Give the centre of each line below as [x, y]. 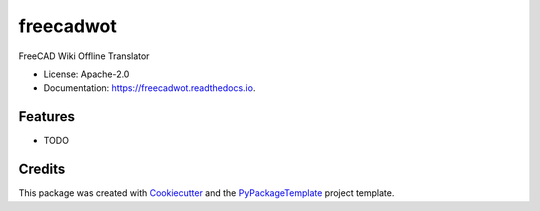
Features [46, 116]
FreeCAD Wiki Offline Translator [84, 56]
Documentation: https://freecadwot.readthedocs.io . [149, 88]
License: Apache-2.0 [86, 74]
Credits [42, 169]
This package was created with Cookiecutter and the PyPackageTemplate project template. [206, 193]
